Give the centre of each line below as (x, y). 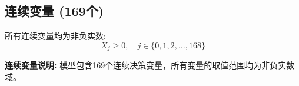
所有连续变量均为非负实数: (55, 36)
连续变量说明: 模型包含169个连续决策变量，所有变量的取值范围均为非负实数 (150, 65)
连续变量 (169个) (54, 11)
